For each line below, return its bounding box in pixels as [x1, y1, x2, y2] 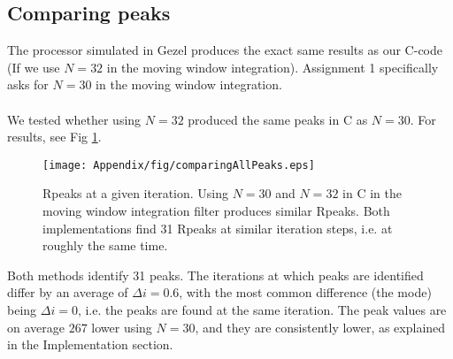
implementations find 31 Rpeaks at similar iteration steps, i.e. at [42, 218, 393, 237]
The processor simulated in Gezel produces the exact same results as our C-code [7, 41, 442, 59]
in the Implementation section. [7, 335, 173, 354]
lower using [91, 317, 152, 336]
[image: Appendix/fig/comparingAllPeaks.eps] [42, 158, 315, 172]
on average [7, 317, 65, 336]
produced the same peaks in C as [188, 110, 368, 128]
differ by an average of [7, 283, 128, 302]
